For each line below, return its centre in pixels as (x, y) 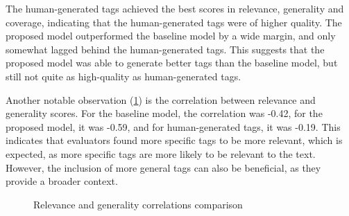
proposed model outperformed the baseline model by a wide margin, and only (171, 36)
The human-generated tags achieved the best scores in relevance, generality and (175, 8)
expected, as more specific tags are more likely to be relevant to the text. (161, 153)
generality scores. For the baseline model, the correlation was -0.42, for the (164, 113)
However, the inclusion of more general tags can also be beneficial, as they (163, 167)
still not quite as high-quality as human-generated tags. (124, 76)
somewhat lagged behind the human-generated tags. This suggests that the (165, 49)
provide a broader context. (62, 181)
